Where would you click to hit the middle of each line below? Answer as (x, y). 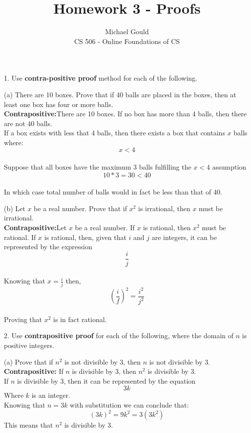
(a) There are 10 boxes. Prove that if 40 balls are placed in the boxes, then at (120, 94)
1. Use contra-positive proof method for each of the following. (101, 78)
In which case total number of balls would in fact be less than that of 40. (113, 192)
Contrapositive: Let (35, 227)
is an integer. (51, 395)
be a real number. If (105, 227)
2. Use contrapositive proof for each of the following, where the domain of (119, 336)
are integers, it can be (184, 237)
